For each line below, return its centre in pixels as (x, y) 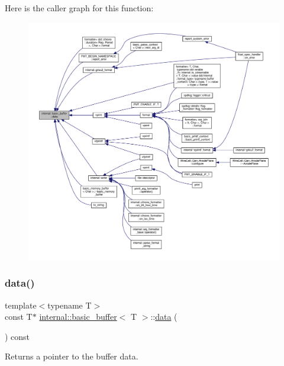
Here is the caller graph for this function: (79, 8)
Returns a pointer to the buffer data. (72, 356)
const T (19, 317)
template (21, 305)
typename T (70, 305)
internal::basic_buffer (78, 317)
